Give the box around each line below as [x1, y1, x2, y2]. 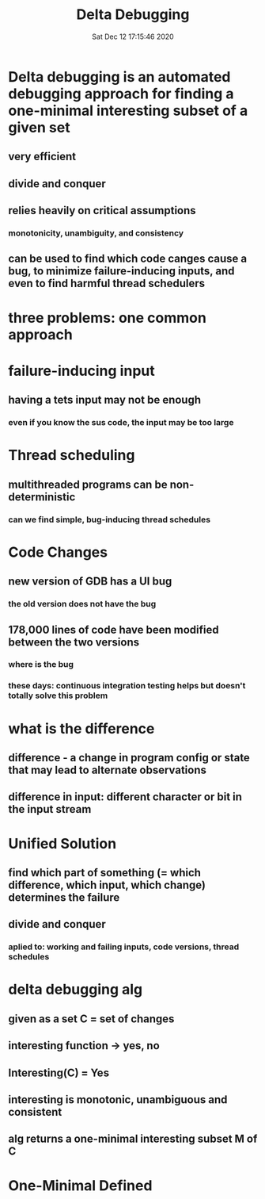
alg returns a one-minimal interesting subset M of [8, 1132, 258, 1146]
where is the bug [8, 659, 74, 670]
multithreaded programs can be [8, 477, 168, 491]
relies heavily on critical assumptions [8, 204, 196, 217]
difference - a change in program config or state [8, 751, 251, 764]
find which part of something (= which [8, 866, 202, 879]
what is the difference [8, 719, 155, 737]
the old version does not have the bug [8, 599, 157, 610]
